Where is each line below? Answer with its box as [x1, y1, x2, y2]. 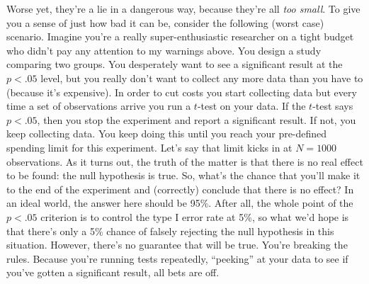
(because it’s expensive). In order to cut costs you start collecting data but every [6, 84, 357, 99]
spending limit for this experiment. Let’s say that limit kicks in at [6, 140, 293, 154]
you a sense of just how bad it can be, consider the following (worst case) [6, 15, 324, 30]
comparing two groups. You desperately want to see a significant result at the [6, 57, 343, 72]
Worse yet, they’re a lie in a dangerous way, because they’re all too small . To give [6, 1, 361, 16]
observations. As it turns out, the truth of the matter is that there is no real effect [6, 154, 363, 169]
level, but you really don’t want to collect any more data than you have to [40, 70, 363, 85]
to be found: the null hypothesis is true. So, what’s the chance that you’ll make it [6, 168, 361, 183]
